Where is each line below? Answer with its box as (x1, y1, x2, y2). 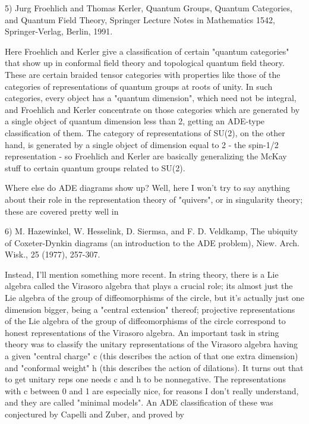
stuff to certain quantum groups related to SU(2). (5, 161, 185, 174)
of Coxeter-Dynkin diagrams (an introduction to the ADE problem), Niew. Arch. (5, 236, 299, 249)
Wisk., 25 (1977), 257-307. (5, 248, 100, 260)
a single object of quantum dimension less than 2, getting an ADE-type (5, 115, 265, 127)
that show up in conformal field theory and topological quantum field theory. (5, 56, 285, 69)
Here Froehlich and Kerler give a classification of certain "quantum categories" (5, 45, 289, 57)
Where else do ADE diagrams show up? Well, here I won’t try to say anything (5, 181, 290, 194)
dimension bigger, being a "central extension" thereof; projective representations (5, 303, 295, 315)
